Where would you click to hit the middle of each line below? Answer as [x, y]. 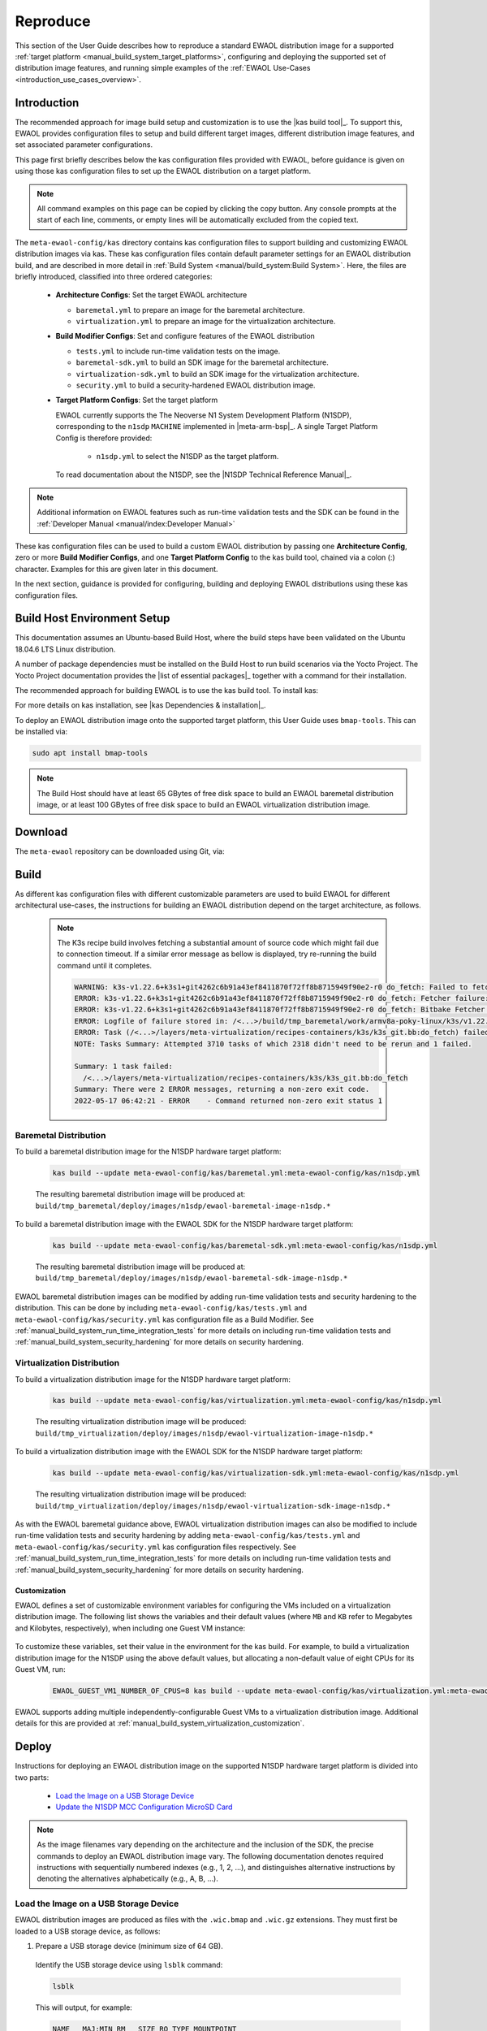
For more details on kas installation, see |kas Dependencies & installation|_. [140, 705]
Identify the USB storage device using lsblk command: [129, 1964]
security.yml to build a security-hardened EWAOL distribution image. [196, 385]
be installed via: [41, 732]
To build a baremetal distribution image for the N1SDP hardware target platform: [148, 1152]
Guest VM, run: [40, 1669]
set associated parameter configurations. [84, 145]
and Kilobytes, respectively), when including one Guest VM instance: [130, 1628]
